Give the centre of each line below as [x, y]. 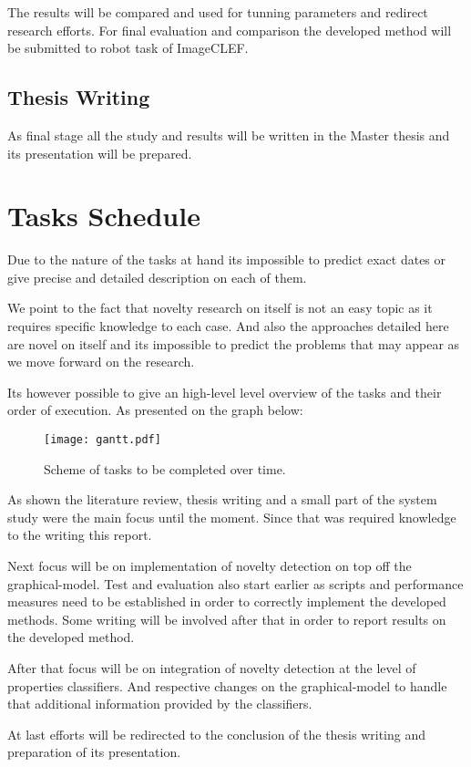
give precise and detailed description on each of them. [157, 277]
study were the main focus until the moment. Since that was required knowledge [232, 517]
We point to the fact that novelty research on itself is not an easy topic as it [220, 308]
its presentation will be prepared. [100, 153]
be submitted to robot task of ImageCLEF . [128, 48]
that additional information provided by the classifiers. [160, 704]
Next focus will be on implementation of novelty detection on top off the [210, 566]
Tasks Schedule [104, 216]
